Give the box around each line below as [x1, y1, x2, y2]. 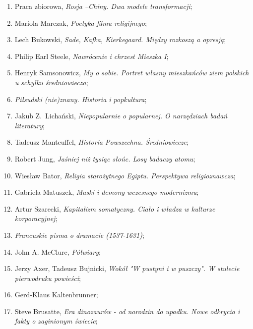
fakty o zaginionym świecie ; [14, 316, 98, 326]
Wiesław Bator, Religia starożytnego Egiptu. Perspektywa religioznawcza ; [14, 170, 236, 180]
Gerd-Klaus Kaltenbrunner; [14, 289, 98, 300]
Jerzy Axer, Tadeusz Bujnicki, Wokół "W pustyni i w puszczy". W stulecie [14, 263, 240, 274]
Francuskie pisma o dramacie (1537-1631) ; [14, 229, 144, 240]
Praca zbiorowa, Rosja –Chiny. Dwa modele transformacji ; [14, 1, 192, 11]
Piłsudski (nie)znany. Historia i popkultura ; [14, 94, 147, 104]
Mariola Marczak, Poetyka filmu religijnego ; [14, 17, 147, 28]
